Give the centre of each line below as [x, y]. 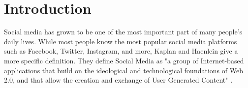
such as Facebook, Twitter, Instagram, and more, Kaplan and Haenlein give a [121, 51]
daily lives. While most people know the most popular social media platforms [121, 41]
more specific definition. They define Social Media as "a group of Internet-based [124, 60]
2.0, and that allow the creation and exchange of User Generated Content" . [118, 80]
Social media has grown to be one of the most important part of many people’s [123, 32]
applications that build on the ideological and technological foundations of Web [124, 70]
